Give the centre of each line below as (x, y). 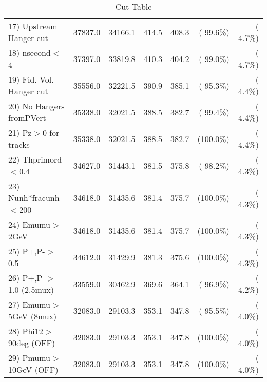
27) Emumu (30, 304)
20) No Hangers (36, 106)
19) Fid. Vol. (31, 79)
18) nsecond (30, 53)
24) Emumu (30, 224)
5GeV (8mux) (33, 316)
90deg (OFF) (32, 343)
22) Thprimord (35, 159)
